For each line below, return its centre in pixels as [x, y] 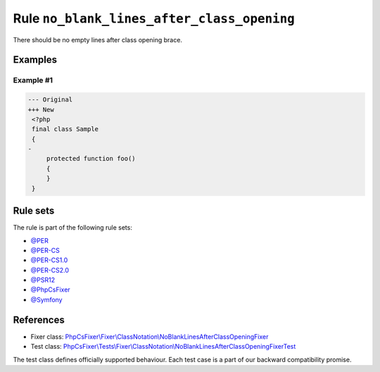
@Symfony [46, 299]
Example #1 [33, 80]
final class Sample [65, 129]
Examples [35, 60]
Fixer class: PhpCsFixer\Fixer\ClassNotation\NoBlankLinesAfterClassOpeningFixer [150, 336]
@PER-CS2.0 [50, 270]
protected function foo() [91, 159]
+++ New [41, 110]
